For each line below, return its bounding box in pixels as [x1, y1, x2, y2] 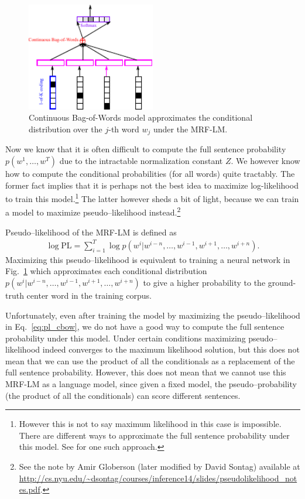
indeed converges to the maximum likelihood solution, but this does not [42, 343, 300, 356]
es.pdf [19, 483, 40, 495]
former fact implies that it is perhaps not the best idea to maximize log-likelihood [5, 179, 299, 191]
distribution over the [29, 122, 102, 135]
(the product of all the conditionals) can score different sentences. [5, 389, 241, 401]
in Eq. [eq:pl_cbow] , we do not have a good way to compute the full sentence [5, 320, 285, 333]
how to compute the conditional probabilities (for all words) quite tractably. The [5, 167, 295, 179]
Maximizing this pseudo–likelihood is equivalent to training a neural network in [5, 253, 290, 265]
